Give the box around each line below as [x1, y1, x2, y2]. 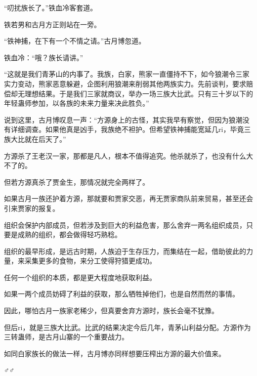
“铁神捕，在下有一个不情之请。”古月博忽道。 [4, 36, 146, 46]
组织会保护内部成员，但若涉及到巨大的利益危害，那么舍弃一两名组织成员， [4, 219, 246, 230]
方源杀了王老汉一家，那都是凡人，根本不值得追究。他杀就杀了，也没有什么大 [4, 150, 253, 161]
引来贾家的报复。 [4, 203, 59, 213]
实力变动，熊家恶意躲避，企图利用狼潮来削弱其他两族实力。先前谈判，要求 [4, 78, 246, 88]
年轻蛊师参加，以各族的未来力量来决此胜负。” [4, 98, 149, 108]
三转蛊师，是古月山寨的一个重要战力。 [4, 332, 128, 342]
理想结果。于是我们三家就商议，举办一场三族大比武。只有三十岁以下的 [24, 88, 253, 98]
